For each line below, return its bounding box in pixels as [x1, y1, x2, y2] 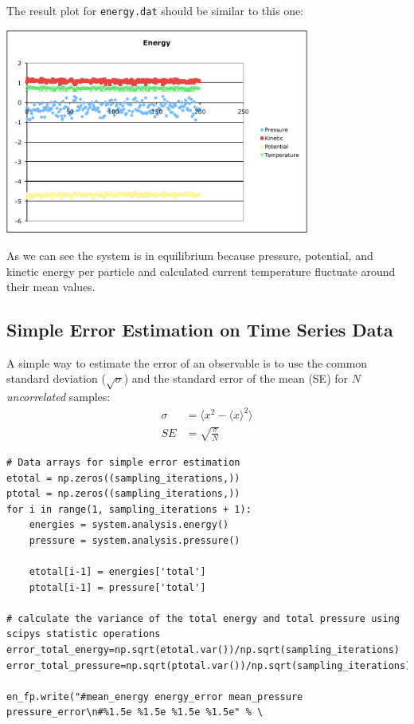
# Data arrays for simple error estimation [6, 456, 240, 468]
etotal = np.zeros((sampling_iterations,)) [6, 472, 240, 484]
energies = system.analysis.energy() [29, 519, 229, 531]
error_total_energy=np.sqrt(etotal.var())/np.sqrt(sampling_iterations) [6, 644, 400, 656]
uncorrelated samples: [6, 388, 111, 405]
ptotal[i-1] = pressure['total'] [29, 581, 206, 593]
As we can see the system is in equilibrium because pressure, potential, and [6, 246, 373, 263]
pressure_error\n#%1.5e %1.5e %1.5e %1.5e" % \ [6, 706, 264, 718]
